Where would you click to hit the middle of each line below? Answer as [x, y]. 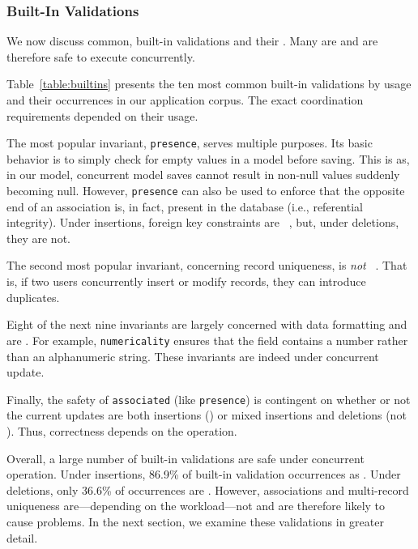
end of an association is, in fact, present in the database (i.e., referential [185, 206]
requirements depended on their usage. [102, 115]
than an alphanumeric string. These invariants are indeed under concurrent [193, 356]
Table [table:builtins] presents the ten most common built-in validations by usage [209, 84]
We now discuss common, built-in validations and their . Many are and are [192, 41]
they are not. [38, 238]
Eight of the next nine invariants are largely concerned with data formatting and [207, 324]
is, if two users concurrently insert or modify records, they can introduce [186, 281]
